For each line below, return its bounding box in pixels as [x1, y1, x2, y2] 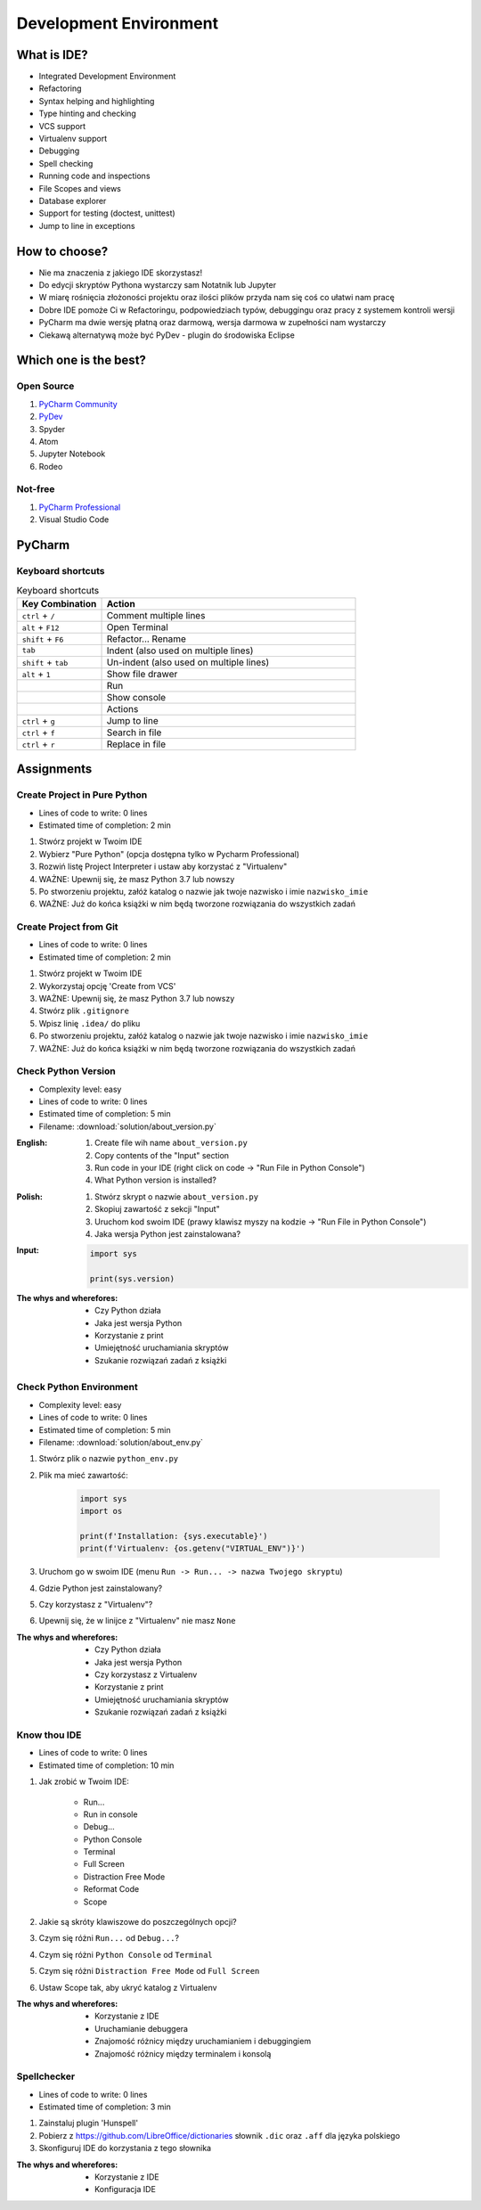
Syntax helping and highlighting [38, 95, 155, 106]
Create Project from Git [16, 921, 119, 933]
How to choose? [16, 243, 109, 258]
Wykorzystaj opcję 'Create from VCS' [38, 980, 176, 991]
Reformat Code [83, 1884, 140, 1895]
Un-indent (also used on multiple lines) [106, 656, 270, 668]
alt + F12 [21, 620, 60, 633]
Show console [106, 691, 167, 703]
